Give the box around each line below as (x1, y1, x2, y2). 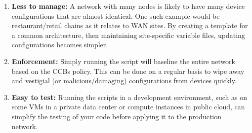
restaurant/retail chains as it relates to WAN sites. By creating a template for (11, 20, 248, 31)
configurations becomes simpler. (11, 39, 108, 50)
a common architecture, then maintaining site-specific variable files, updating (11, 30, 245, 40)
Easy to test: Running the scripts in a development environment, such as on (11, 92, 247, 102)
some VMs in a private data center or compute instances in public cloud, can (11, 101, 245, 112)
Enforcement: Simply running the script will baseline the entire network (11, 56, 235, 66)
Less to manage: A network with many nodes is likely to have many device (11, 1, 245, 11)
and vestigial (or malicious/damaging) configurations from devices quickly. (11, 75, 237, 86)
